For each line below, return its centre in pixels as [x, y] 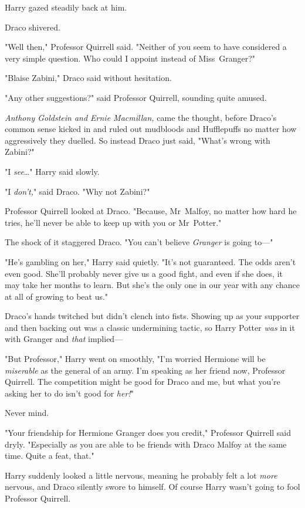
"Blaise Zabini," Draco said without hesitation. [88, 78]
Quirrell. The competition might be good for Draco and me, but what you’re [143, 382]
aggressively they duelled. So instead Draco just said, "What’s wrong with [138, 140]
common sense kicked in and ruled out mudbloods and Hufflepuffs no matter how [151, 129]
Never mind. [27, 413]
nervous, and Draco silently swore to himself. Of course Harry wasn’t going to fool [152, 487]
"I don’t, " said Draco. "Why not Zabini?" [77, 191]
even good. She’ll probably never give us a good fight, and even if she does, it [144, 273]
